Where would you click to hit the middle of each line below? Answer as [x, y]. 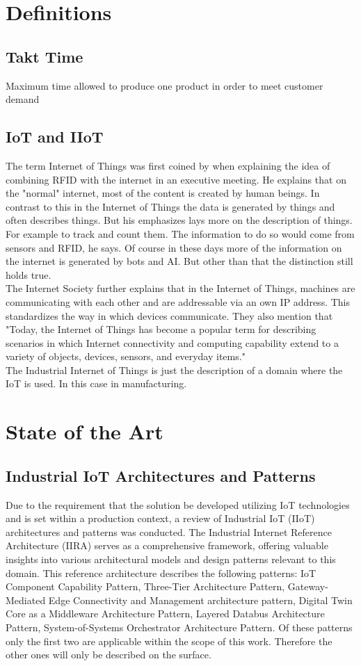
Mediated [26, 600]
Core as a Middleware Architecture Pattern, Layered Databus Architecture [165, 614]
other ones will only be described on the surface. [109, 655]
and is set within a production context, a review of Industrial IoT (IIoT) [160, 518]
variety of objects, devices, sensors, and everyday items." [126, 356]
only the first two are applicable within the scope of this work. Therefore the [169, 641]
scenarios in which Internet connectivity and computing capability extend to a [172, 342]
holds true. [29, 274]
